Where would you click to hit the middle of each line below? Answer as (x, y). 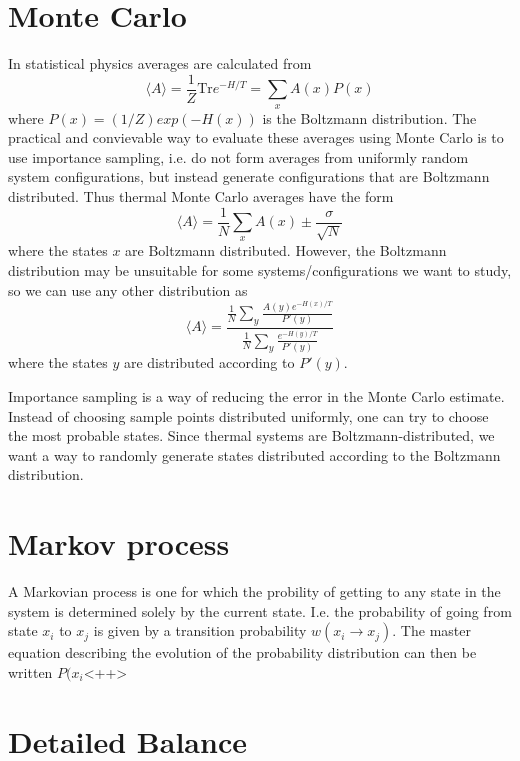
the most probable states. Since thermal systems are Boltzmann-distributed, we (251, 435)
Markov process (119, 543)
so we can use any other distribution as (128, 289)
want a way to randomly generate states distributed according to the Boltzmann (254, 454)
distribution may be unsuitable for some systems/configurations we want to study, (260, 270)
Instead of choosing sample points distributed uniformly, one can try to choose (248, 415)
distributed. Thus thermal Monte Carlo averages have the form (201, 195)
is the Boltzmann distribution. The (369, 117)
